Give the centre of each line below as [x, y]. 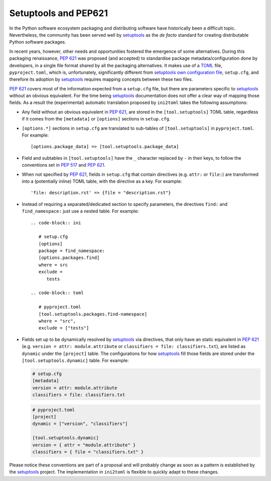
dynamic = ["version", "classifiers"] [80, 424]
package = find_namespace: [72, 251]
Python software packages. [38, 42]
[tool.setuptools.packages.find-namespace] [93, 314]
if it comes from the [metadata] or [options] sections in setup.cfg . [96, 119]
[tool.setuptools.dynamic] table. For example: [75, 360]
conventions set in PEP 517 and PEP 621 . [64, 165]
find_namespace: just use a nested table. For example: [80, 211]
